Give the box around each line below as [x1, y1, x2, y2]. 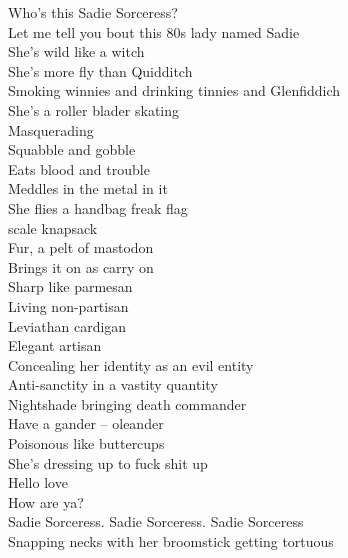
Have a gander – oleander [8, 413, 164, 434]
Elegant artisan [8, 335, 102, 356]
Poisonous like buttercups [8, 433, 165, 454]
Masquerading [8, 119, 94, 140]
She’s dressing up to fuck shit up [8, 452, 208, 473]
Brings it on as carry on [8, 256, 154, 277]
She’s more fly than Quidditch [8, 60, 193, 81]
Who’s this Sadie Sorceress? [8, 2, 178, 22]
